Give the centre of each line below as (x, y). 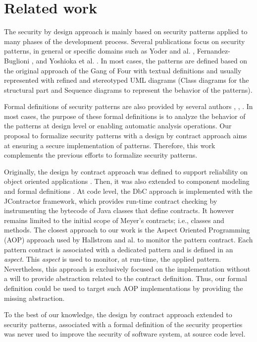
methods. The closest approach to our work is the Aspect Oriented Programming (127, 230)
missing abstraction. (34, 298)
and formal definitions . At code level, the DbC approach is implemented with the (128, 191)
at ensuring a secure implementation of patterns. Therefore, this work (110, 145)
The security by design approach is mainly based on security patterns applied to (126, 31)
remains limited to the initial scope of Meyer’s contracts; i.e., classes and (114, 220)
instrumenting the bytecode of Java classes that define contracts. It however (119, 210)
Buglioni (17, 60)
